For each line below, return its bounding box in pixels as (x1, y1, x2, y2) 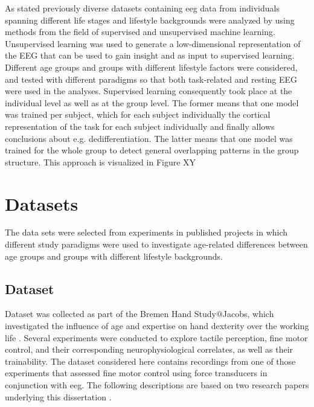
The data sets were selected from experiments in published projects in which (5, 226, 288, 239)
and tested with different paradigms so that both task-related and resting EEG (5, 72, 298, 85)
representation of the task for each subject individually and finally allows (5, 120, 275, 132)
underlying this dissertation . (5, 390, 112, 403)
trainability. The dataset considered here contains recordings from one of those (5, 354, 296, 367)
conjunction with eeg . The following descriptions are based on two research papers (5, 378, 309, 391)
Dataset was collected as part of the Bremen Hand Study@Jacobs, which (5, 307, 274, 320)
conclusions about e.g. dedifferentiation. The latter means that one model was (5, 132, 293, 144)
